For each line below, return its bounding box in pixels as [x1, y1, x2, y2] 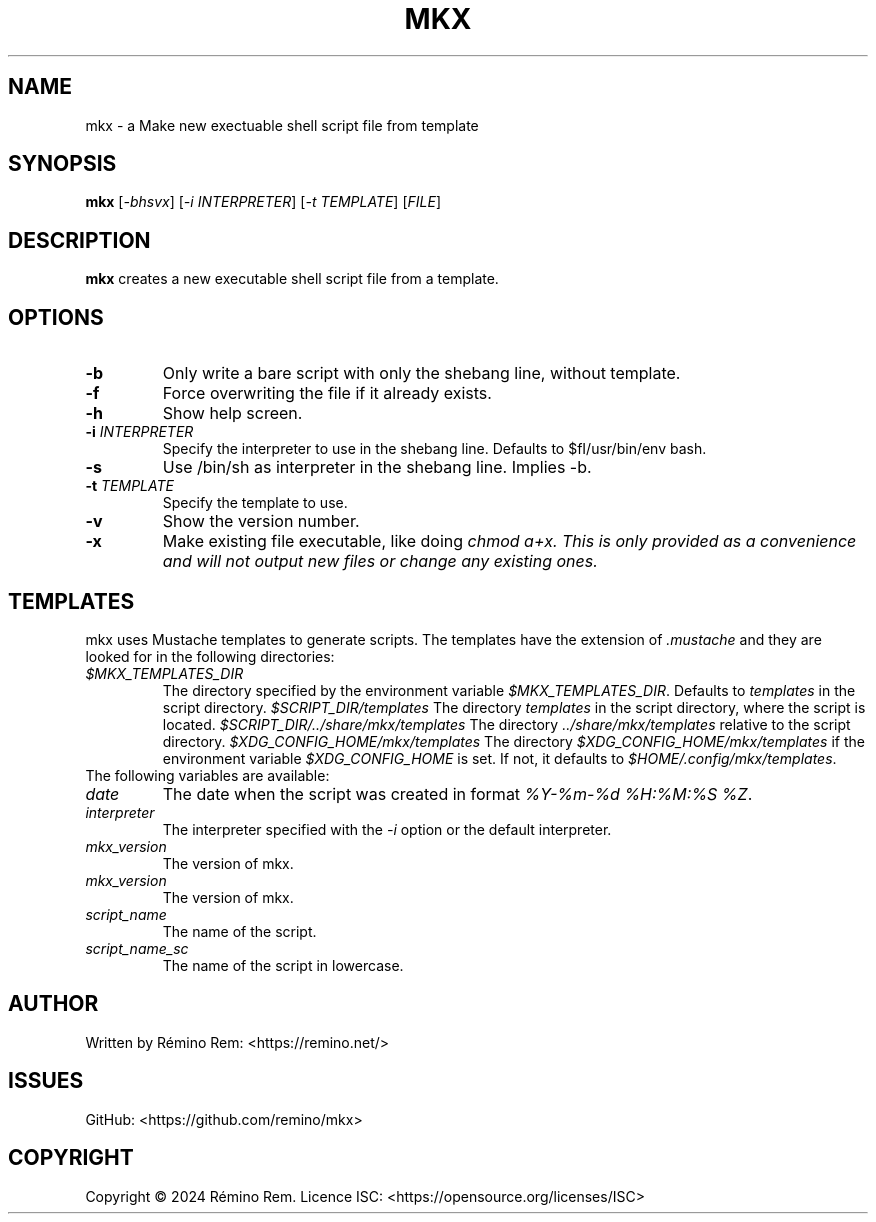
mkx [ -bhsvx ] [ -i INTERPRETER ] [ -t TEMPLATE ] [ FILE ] [85, 193, 441, 211]
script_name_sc [85, 939, 189, 957]
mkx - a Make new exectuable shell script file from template [85, 116, 479, 134]
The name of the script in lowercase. [162, 956, 404, 974]
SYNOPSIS [8, 151, 117, 177]
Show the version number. [162, 511, 360, 532]
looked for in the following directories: [85, 647, 335, 665]
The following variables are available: [85, 766, 330, 784]
